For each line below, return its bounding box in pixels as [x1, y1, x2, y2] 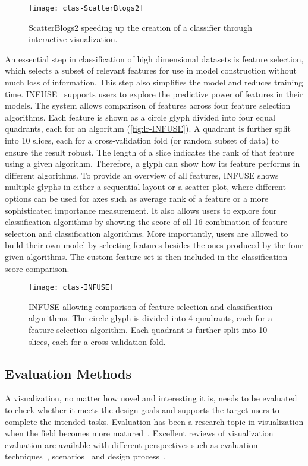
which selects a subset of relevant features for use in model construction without [5, 64, 297, 77]
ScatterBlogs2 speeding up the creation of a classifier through [29, 21, 252, 33]
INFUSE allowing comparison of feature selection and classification [29, 300, 273, 312]
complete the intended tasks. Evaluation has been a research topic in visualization [5, 415, 304, 427]
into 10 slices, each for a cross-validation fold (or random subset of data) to [5, 134, 279, 146]
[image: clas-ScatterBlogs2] [29, 4, 144, 12]
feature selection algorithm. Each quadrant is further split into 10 [29, 323, 268, 335]
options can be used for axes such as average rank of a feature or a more [5, 192, 269, 204]
